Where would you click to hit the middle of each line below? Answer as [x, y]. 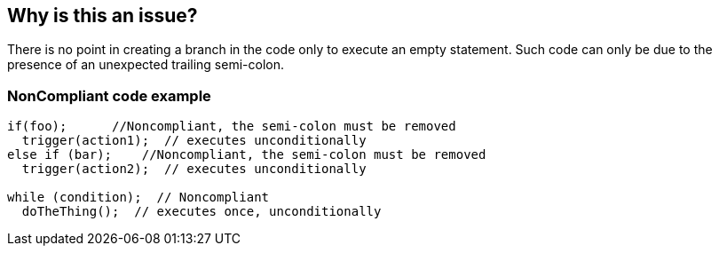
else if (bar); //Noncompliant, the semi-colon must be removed [247, 155]
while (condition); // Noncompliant [138, 198]
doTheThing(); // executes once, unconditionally [201, 212]
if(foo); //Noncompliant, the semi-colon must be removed [232, 126]
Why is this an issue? [103, 16]
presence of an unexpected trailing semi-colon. [146, 65]
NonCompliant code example [109, 95]
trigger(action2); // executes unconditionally [194, 169]
